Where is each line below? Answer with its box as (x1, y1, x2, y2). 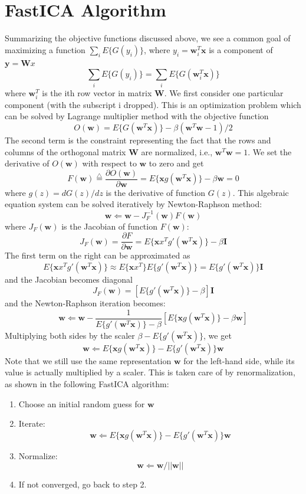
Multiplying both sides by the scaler (5, 329, 135, 341)
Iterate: (18, 417, 45, 430)
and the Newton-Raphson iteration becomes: (5, 297, 166, 309)
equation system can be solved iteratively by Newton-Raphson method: (5, 198, 262, 210)
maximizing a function (5, 43, 85, 55)
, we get (203, 329, 232, 341)
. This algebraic (232, 186, 289, 198)
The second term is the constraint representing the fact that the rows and (5, 133, 271, 146)
